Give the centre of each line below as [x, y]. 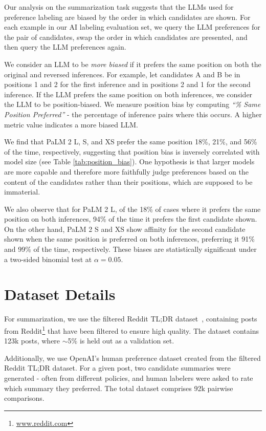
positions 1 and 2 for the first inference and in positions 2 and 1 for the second [127, 84]
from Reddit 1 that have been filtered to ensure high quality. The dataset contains [131, 330]
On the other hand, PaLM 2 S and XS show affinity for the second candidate [125, 229]
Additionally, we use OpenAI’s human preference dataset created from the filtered [132, 358]
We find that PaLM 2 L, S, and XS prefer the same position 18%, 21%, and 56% [131, 142]
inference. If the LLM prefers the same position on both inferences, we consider [128, 94]
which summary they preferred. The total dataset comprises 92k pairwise [119, 388]
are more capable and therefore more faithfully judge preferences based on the [126, 171]
